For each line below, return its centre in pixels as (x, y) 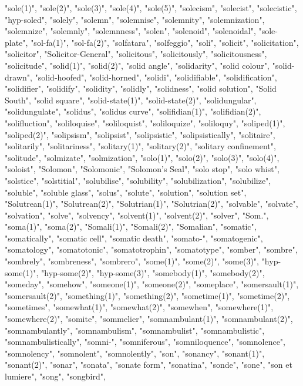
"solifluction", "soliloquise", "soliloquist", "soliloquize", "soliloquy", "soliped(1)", (145, 122)
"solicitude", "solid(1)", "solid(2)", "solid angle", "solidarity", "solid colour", (137, 65)
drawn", (18, 77)
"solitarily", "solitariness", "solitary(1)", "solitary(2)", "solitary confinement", (140, 146)
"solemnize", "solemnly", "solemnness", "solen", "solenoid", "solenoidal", (130, 31)
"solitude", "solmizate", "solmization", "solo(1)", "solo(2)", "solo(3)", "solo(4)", (142, 157)
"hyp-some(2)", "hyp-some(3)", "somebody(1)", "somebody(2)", (153, 272)
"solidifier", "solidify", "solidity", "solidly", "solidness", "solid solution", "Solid (141, 88)
